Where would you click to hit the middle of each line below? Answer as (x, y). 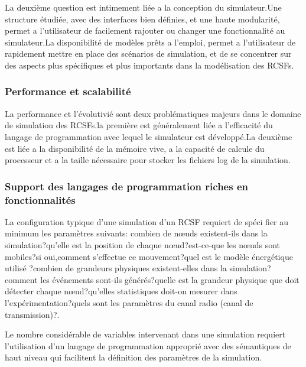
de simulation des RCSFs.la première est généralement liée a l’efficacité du (139, 125)
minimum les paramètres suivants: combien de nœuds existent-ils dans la (136, 233)
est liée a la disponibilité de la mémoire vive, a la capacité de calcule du (135, 148)
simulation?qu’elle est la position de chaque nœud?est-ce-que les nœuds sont (143, 245)
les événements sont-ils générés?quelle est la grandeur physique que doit (170, 279)
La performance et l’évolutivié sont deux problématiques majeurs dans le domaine (153, 113)
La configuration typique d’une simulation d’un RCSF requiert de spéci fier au (147, 221)
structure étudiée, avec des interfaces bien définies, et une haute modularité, (142, 19)
